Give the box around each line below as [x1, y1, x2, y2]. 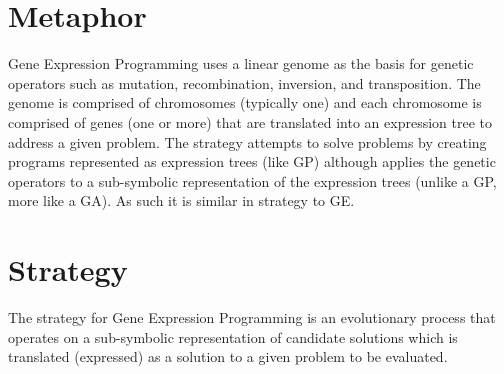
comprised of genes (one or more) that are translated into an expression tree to [8, 111, 493, 132]
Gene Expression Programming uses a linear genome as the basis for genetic [8, 53, 474, 74]
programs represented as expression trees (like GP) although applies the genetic [8, 151, 496, 172]
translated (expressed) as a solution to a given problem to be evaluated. [8, 346, 448, 367]
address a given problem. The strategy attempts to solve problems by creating [8, 131, 487, 152]
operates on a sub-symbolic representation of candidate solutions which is [8, 326, 458, 347]
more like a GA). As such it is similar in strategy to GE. [8, 190, 355, 211]
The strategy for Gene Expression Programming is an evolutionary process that [8, 307, 496, 327]
